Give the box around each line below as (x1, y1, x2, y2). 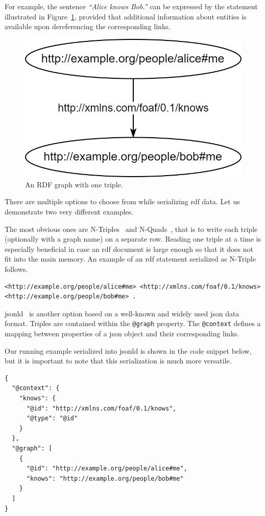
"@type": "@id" (26, 415, 78, 422)
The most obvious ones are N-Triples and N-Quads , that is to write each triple (5, 223, 258, 234)
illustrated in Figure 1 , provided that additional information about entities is (5, 11, 247, 21)
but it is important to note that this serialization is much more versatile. (5, 355, 232, 366)
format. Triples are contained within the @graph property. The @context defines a (5, 318, 261, 329)
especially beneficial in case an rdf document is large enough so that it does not (5, 243, 253, 254)
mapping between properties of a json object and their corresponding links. (5, 328, 239, 339)
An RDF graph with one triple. (25, 179, 123, 189)
